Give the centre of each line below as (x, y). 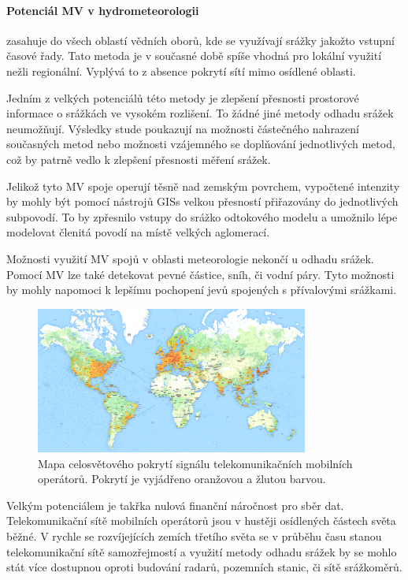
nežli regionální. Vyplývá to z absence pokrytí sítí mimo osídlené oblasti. (181, 71)
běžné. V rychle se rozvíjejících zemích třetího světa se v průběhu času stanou (194, 536)
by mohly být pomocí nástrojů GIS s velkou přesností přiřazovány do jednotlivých (202, 201)
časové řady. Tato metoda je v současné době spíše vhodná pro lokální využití (194, 56)
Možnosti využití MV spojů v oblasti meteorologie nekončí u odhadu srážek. (190, 258)
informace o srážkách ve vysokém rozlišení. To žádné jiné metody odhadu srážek (200, 113)
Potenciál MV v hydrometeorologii (103, 10)
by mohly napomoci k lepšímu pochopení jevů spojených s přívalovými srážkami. (202, 290)
